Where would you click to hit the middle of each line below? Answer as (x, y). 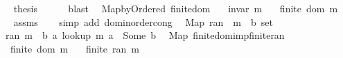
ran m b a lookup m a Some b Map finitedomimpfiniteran (145, 35)
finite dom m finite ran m (74, 48)
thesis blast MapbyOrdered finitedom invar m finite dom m (176, 8)
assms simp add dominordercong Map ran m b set (143, 21)
